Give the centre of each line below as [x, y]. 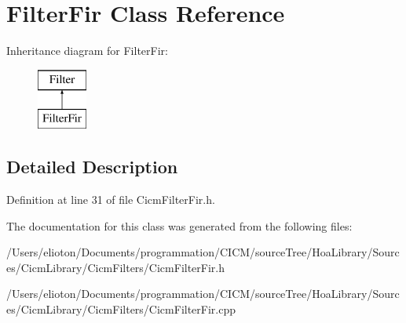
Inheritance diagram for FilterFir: [87, 51]
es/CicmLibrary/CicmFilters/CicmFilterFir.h [116, 267]
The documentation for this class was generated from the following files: [179, 225]
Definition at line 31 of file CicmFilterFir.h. [111, 200]
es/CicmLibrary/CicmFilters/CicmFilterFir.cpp [121, 309]
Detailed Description [92, 167]
